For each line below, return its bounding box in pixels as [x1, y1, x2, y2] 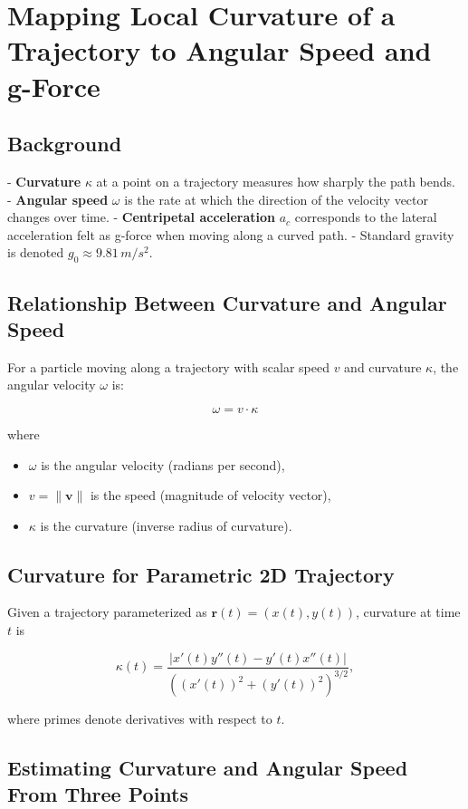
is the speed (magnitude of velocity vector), [90, 486, 331, 505]
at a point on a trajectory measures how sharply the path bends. [96, 171, 455, 190]
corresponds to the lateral [294, 207, 437, 226]
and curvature [344, 357, 422, 376]
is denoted [7, 243, 64, 262]
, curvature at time [355, 602, 461, 621]
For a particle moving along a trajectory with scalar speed [7, 357, 330, 376]
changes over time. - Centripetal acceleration [7, 207, 275, 226]
